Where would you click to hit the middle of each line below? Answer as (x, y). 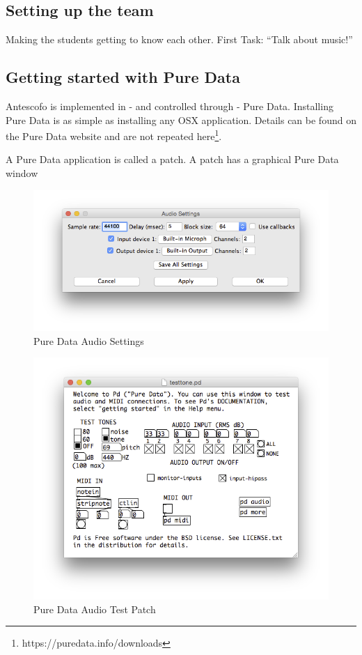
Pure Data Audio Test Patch (95, 609)
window (22, 173)
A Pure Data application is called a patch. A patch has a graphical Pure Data (172, 159)
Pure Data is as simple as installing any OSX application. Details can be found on (181, 120)
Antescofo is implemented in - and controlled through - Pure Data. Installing (170, 106)
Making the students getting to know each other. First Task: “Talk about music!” (179, 39)
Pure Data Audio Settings (89, 340)
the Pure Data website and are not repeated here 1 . (114, 135)
